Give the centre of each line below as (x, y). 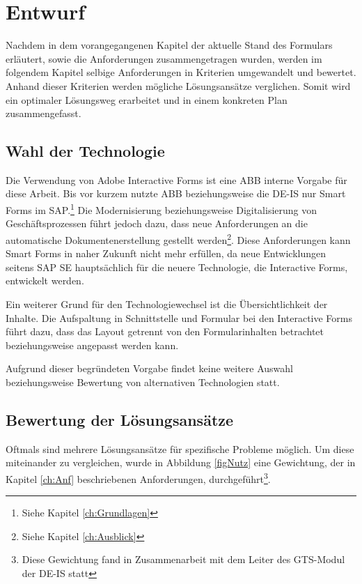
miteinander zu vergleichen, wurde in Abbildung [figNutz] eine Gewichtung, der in (181, 462)
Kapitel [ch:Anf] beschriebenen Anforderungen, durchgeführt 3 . (138, 477)
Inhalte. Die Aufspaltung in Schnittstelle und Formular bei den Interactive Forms (179, 317)
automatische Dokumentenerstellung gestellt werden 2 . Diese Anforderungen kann (178, 238)
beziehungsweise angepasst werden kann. (92, 345)
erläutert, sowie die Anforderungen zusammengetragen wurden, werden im (164, 58)
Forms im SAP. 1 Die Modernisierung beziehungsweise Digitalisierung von (162, 209)
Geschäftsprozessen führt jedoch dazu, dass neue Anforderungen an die (157, 223)
